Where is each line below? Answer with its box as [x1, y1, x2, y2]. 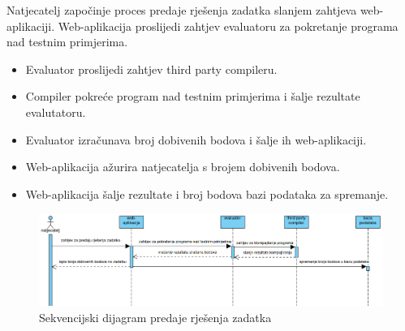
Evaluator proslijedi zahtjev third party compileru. [25, 60, 278, 77]
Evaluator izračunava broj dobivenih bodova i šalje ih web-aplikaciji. [25, 131, 367, 148]
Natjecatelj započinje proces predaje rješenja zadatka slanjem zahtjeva [6, 2, 357, 18]
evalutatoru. [25, 103, 86, 120]
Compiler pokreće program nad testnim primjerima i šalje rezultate [25, 88, 360, 105]
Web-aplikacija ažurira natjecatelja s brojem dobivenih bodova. [25, 158, 340, 175]
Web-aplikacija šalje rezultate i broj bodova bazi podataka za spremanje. [25, 185, 389, 202]
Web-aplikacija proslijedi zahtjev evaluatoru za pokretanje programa [58, 17, 399, 34]
